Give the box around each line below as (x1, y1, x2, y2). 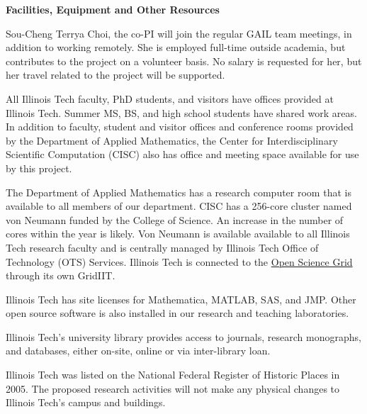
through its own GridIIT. (6, 268, 115, 283)
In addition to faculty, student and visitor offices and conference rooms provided (6, 119, 354, 134)
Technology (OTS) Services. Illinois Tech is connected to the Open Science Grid (6, 254, 353, 269)
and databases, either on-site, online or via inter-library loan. (6, 343, 271, 358)
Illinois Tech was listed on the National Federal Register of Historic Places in (6, 367, 340, 382)
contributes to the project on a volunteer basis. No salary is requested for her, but (6, 53, 362, 68)
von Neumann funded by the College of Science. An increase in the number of (6, 212, 344, 227)
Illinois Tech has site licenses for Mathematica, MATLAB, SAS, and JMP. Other (6, 291, 356, 306)
